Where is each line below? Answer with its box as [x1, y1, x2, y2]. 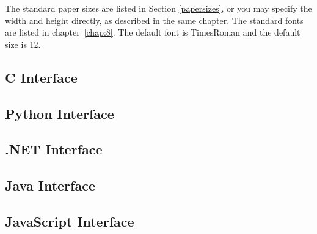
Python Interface [5, 104, 114, 123]
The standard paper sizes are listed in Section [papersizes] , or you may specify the [5, 2, 312, 14]
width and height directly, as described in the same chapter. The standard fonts [5, 13, 304, 26]
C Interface [5, 67, 78, 86]
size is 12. [5, 37, 41, 50]
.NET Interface [5, 140, 103, 159]
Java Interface [5, 176, 95, 195]
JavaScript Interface [5, 211, 134, 230]
